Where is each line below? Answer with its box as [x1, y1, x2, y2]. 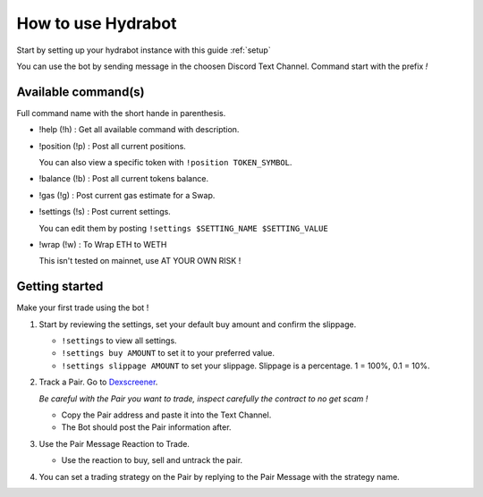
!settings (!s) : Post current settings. [38, 206, 172, 217]
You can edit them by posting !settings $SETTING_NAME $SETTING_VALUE [38, 223, 328, 233]
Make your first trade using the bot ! [16, 302, 149, 313]
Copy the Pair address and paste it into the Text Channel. [61, 409, 272, 420]
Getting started [16, 279, 104, 294]
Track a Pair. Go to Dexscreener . [38, 376, 158, 388]
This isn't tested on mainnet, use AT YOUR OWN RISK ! [38, 256, 241, 266]
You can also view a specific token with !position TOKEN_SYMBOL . [38, 157, 292, 168]
